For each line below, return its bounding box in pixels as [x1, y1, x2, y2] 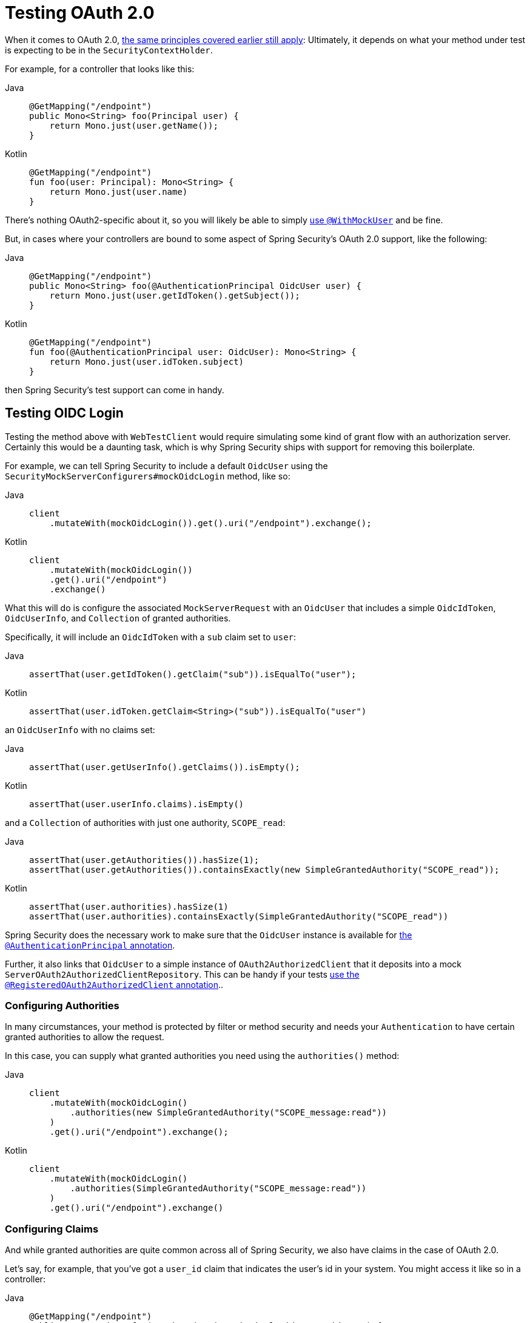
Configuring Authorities [5, 999, 119, 1012]
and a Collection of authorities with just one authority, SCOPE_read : [5, 817, 286, 828]
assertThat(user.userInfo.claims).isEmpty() [29, 799, 244, 809]
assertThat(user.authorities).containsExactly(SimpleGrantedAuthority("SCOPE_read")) [29, 911, 449, 921]
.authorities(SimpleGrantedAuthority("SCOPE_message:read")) [70, 1183, 367, 1194]
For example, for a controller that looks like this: [5, 63, 195, 74]
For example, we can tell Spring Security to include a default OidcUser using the [5, 460, 328, 471]
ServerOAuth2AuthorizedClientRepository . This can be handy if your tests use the [5, 969, 360, 980]
